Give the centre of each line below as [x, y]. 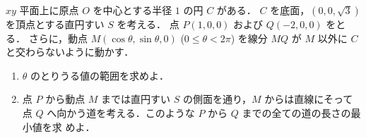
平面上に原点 [49, 10]
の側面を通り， [217, 99]
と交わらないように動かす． [70, 52]
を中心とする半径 [132, 10]
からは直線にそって [309, 99]
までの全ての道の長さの [296, 112]
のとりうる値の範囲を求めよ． [100, 75]
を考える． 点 [148, 24]
